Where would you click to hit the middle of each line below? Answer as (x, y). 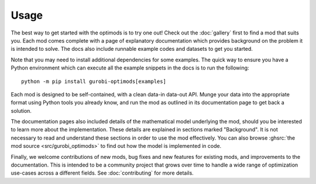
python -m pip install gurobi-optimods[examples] (94, 81)
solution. (21, 110)
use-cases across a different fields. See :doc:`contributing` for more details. (102, 173)
